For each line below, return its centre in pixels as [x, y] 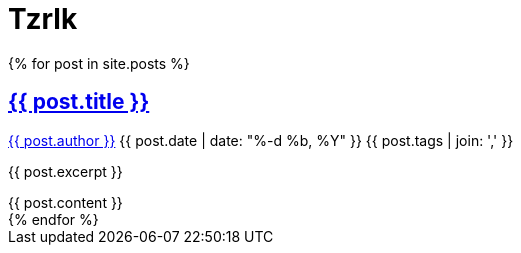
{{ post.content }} [65, 202]
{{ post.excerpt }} [65, 171]
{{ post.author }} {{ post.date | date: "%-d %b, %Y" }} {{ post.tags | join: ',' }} [261, 140]
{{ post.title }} [79, 102]
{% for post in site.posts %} [99, 63]
